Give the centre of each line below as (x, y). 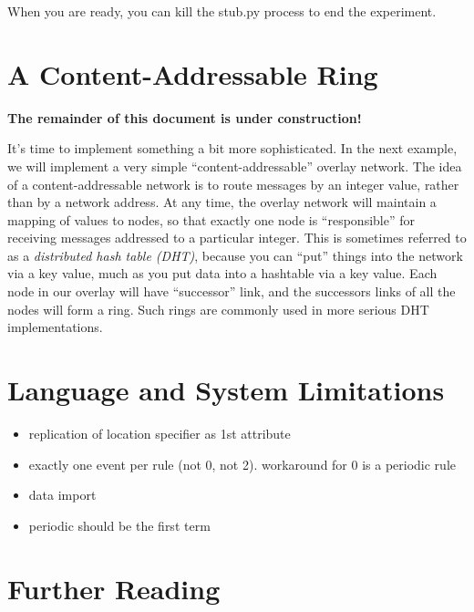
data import (62, 495)
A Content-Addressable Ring (193, 73)
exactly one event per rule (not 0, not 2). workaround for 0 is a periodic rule (242, 464)
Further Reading (114, 588)
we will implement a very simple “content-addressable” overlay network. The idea (235, 166)
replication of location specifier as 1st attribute (160, 433)
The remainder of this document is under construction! (185, 117)
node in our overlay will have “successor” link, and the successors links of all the (232, 291)
